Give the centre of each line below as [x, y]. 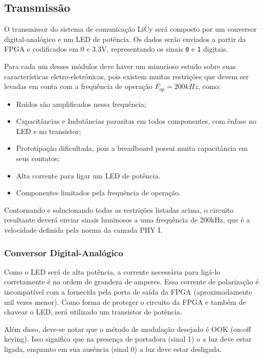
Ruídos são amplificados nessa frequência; [81, 104]
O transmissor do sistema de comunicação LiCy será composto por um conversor [130, 29]
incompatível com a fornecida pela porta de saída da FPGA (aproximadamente [128, 292]
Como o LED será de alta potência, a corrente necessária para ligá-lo [112, 271]
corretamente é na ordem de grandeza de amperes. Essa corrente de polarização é [131, 282]
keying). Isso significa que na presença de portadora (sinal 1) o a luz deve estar [128, 339]
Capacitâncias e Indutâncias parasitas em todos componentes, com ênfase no [136, 121]
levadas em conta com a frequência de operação [78, 86]
